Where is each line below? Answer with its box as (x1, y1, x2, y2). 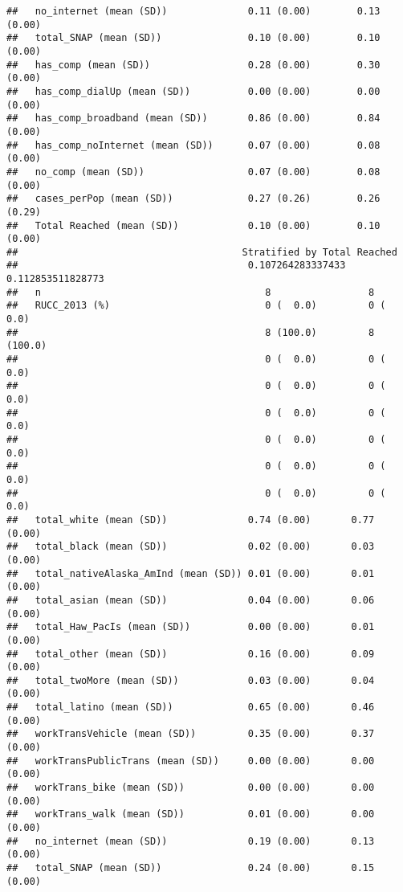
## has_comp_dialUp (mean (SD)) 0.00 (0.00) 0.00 (6, 85, 381, 97)
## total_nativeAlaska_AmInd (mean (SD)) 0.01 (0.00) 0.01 (6, 567, 375, 579)
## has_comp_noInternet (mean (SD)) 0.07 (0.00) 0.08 (6, 139, 381, 151)
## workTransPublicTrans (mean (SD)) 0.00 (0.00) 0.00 (6, 755, 375, 767)
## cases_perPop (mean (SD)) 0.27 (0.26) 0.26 (6, 193, 381, 205)
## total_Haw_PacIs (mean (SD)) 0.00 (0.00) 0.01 (6, 621, 375, 633)
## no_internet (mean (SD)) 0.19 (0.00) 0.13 (6, 835, 375, 847)
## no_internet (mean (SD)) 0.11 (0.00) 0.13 (6, 6, 381, 17)
